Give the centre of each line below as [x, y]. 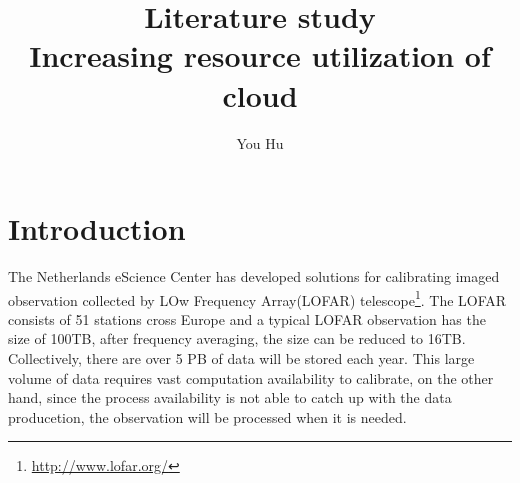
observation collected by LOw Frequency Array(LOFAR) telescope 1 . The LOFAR [257, 298]
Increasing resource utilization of [260, 55]
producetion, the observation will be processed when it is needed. [207, 416]
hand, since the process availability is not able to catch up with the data [230, 397]
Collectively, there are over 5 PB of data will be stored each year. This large [241, 358]
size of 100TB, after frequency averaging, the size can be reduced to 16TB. [237, 338]
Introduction [97, 228]
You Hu [260, 142]
